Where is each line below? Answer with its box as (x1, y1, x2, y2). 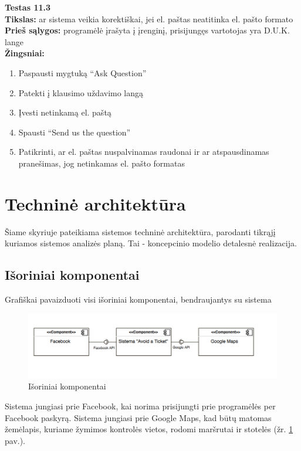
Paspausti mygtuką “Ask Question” (18, 66, 147, 79)
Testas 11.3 (5, 1, 51, 13)
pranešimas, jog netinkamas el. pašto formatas (18, 157, 185, 169)
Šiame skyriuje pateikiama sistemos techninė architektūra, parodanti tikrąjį (5, 225, 276, 238)
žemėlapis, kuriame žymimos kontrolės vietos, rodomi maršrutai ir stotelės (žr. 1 (5, 423, 293, 435)
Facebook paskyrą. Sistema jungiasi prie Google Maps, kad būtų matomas (5, 411, 272, 423)
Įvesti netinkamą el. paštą (18, 106, 111, 118)
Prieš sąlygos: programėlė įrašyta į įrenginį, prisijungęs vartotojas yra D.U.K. (5, 24, 290, 36)
